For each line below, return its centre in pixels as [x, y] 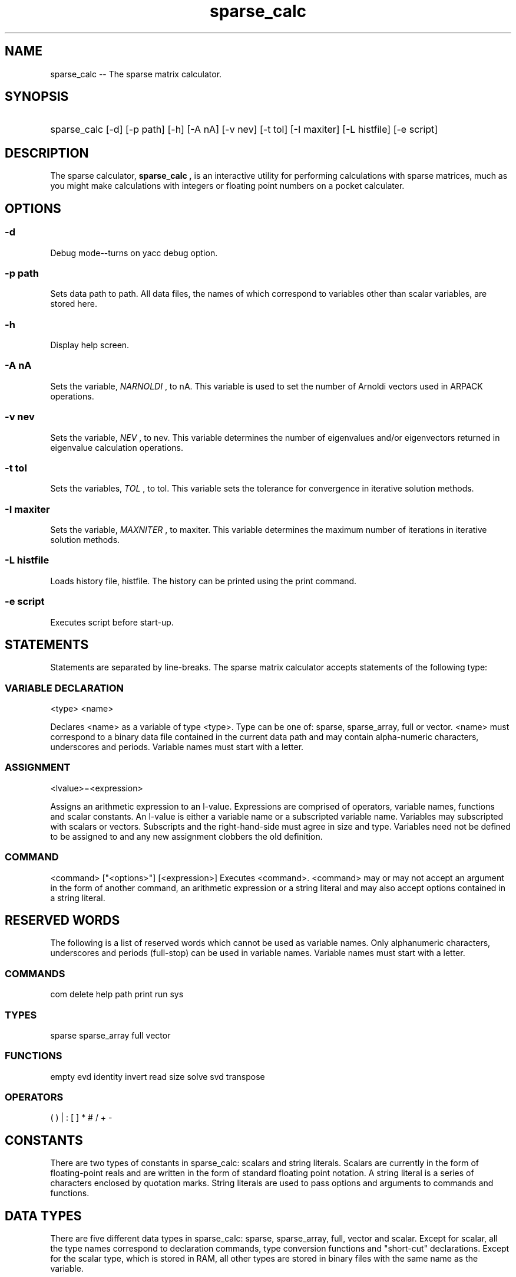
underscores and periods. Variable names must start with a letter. [177, 747]
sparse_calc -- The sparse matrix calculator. [136, 74]
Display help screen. [90, 345]
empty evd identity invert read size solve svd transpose [158, 1076]
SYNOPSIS [37, 97]
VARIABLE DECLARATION [64, 688]
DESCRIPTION [47, 153]
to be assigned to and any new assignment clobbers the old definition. [186, 836]
